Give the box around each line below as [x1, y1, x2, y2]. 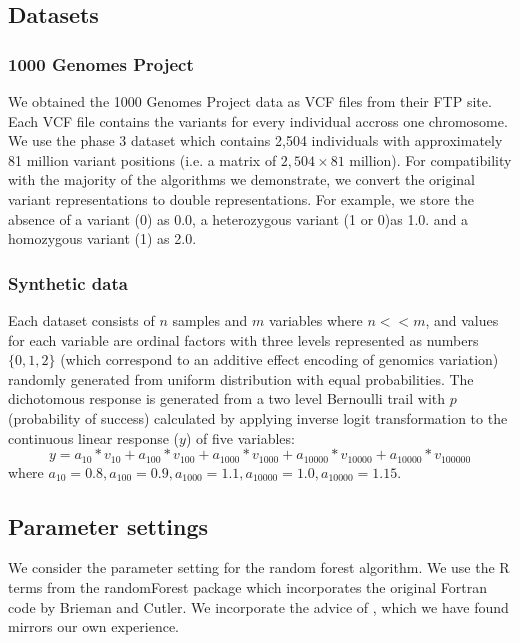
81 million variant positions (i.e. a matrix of [8, 149, 277, 170]
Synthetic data [8, 270, 128, 295]
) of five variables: [185, 427, 295, 448]
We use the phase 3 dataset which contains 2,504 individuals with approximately [8, 130, 503, 151]
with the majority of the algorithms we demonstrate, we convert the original [8, 169, 475, 190]
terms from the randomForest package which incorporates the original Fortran [8, 576, 487, 597]
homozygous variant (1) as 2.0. [8, 228, 197, 249]
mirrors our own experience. [8, 616, 179, 637]
